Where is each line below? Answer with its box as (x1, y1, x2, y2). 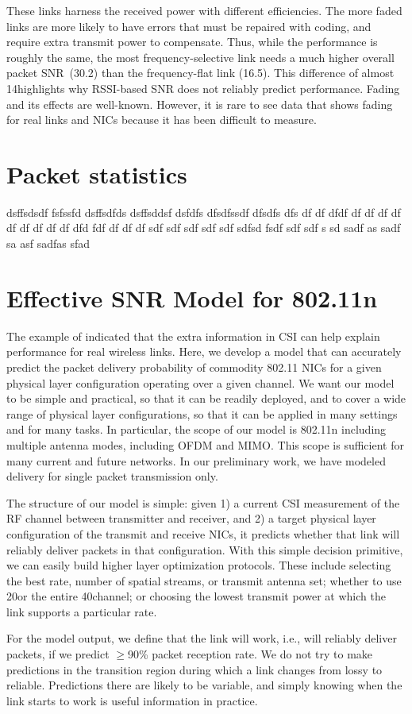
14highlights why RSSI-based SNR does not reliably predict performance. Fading (6, 79, 400, 96)
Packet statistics (6, 157, 187, 190)
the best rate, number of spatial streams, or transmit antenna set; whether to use (6, 572, 402, 589)
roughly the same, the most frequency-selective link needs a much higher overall (6, 48, 395, 65)
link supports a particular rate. (6, 603, 157, 619)
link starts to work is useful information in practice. (6, 692, 258, 708)
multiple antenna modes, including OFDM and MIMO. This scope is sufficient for (6, 436, 404, 453)
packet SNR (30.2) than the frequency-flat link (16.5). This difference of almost (6, 64, 395, 81)
